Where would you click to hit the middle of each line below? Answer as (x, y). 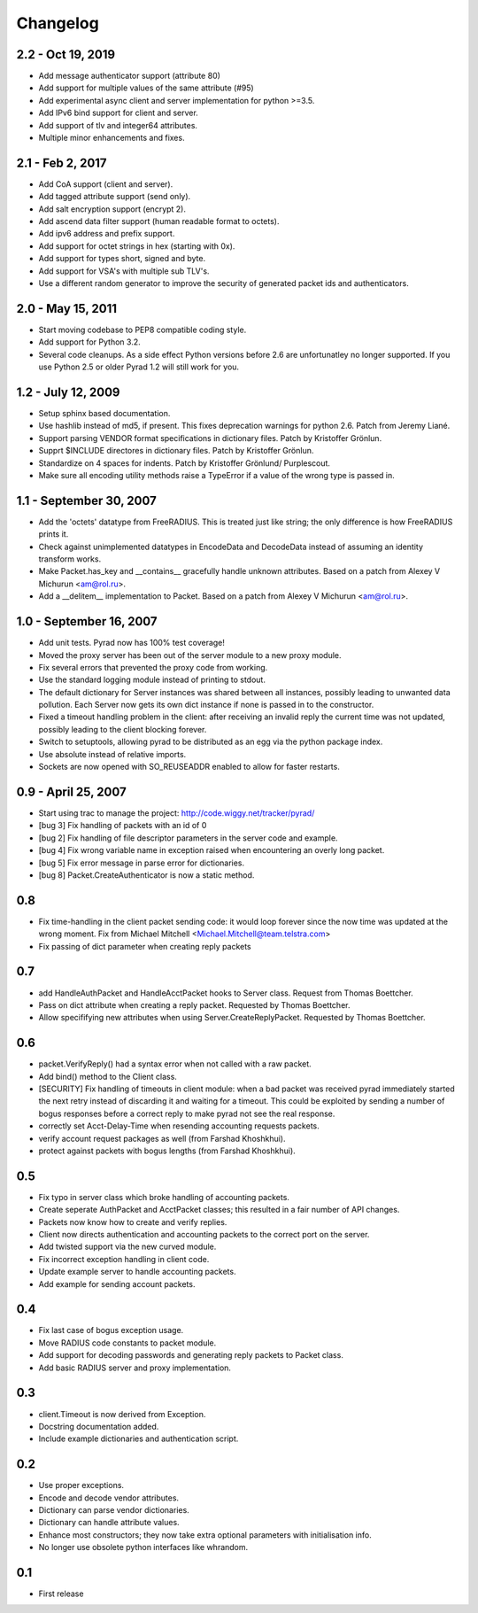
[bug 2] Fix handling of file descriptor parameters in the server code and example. (188, 838)
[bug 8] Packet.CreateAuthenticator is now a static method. (146, 875)
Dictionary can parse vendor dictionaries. (114, 1510)
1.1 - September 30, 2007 (86, 500)
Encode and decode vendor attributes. (109, 1498)
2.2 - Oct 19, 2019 (66, 54)
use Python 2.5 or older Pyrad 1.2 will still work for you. (139, 367)
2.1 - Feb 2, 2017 (62, 163)
